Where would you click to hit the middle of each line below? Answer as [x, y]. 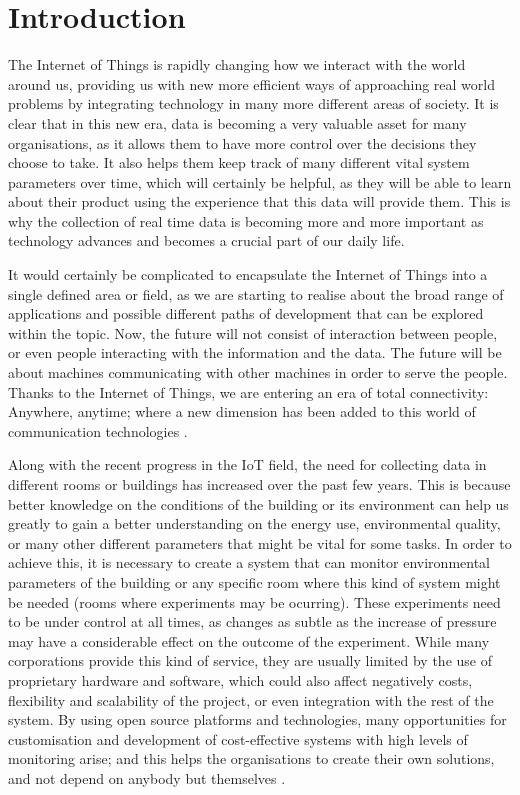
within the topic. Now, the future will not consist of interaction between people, [253, 332]
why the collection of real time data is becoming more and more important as [246, 220]
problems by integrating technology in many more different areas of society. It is [253, 103]
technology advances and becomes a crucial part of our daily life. [206, 240]
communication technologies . [98, 430]
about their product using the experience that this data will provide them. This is [259, 201]
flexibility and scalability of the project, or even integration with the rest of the [251, 699]
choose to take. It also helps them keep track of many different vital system [239, 162]
